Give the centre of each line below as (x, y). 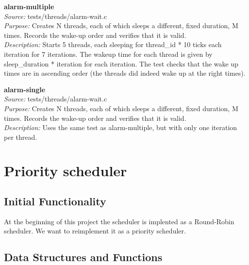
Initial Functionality (55, 201)
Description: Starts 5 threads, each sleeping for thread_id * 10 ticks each (113, 44)
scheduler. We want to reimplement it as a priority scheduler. (95, 231)
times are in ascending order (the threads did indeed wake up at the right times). (125, 73)
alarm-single (25, 89)
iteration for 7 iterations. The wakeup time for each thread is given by (108, 54)
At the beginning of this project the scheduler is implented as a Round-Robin (119, 221)
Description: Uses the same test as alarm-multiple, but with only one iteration (121, 127)
